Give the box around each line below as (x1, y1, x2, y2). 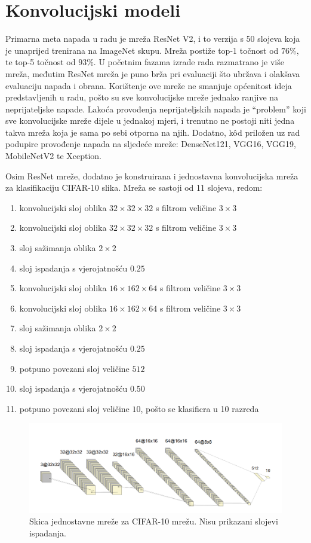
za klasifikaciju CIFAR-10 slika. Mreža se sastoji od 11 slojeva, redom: (5, 181, 263, 194)
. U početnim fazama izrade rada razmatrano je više (93, 56, 284, 68)
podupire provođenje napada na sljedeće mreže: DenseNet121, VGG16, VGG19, (5, 138, 296, 150)
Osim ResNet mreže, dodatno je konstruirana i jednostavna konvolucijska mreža (5, 169, 298, 182)
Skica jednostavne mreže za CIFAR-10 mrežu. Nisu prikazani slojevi (29, 515, 278, 527)
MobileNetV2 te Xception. (5, 150, 101, 162)
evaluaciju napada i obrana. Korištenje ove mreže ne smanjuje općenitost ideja (5, 79, 292, 91)
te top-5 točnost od (5, 56, 76, 68)
